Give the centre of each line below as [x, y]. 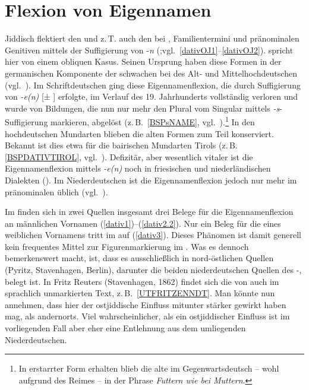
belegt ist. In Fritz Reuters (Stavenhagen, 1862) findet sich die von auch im [142, 281]
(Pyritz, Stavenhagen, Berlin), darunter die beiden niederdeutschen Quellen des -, [153, 270]
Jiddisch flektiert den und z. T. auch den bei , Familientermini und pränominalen [152, 38]
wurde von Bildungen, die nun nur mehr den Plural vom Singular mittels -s [142, 108]
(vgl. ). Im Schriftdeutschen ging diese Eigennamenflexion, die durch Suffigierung [153, 85]
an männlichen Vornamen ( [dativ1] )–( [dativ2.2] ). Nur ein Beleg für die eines [143, 223]
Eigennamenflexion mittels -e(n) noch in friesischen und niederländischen [138, 168]
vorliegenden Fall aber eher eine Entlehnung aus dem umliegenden [125, 328]
